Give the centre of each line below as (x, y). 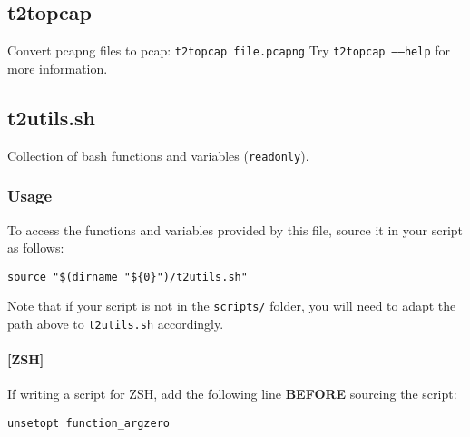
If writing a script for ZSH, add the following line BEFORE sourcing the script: (232, 394)
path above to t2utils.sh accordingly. (116, 324)
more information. (58, 68)
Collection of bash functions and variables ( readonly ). (158, 155)
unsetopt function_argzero (88, 424)
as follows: (36, 248)
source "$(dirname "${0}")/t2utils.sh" (127, 277)
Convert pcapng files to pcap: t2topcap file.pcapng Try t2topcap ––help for (229, 50)
